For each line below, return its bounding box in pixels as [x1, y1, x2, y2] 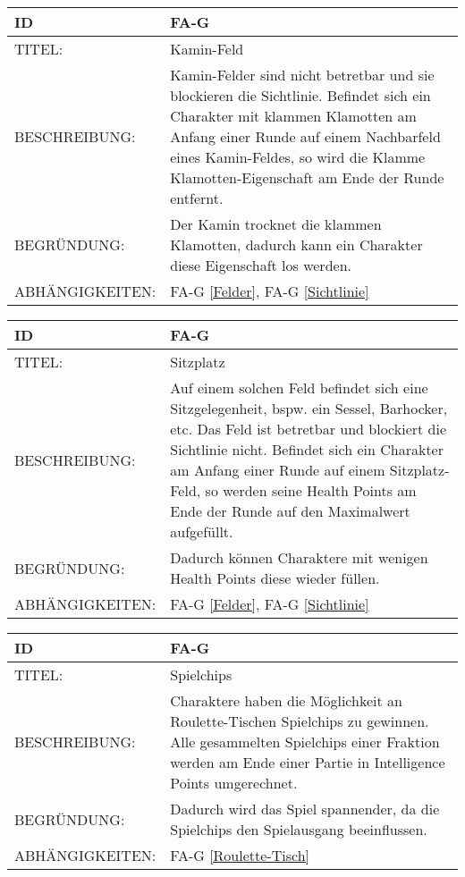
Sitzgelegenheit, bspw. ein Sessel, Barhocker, [170, 398, 448, 418]
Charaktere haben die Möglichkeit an [170, 690, 402, 711]
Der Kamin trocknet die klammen [170, 214, 382, 234]
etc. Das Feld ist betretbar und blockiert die [170, 418, 447, 439]
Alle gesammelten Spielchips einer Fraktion [170, 731, 440, 752]
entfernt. [170, 188, 224, 208]
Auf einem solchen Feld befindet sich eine [170, 377, 428, 398]
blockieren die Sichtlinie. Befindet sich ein [170, 85, 431, 105]
